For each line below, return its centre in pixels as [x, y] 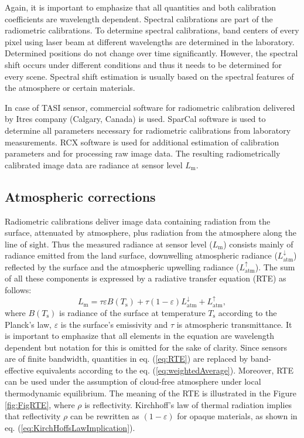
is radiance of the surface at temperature [132, 312]
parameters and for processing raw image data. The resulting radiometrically [143, 153]
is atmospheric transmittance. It [234, 324]
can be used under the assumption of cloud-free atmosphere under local [133, 381]
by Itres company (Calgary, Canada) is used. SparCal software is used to [135, 119]
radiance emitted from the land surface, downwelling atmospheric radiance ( [141, 255]
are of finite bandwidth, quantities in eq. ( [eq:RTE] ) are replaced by [127, 359]
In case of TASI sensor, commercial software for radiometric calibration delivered [150, 107]
